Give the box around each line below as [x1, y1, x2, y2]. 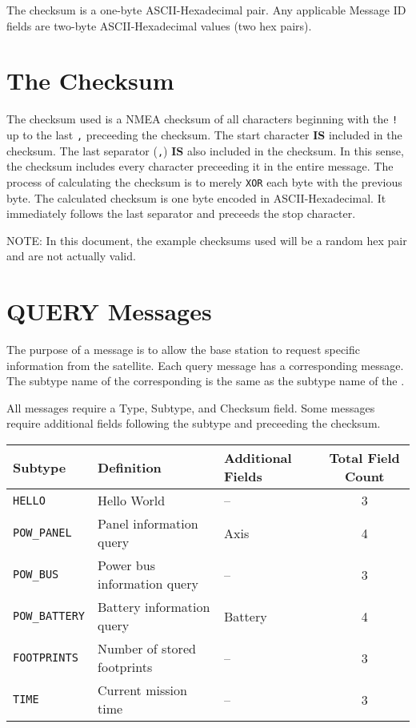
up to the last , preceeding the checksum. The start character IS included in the [6, 126, 402, 143]
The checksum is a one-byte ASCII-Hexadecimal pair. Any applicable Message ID [6, 2, 406, 18]
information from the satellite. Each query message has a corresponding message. [6, 356, 404, 373]
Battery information [98, 597, 210, 616]
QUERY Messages [6, 295, 212, 328]
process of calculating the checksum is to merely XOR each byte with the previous [6, 173, 402, 190]
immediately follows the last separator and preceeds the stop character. [6, 205, 356, 222]
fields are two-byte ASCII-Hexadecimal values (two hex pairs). [6, 17, 312, 34]
